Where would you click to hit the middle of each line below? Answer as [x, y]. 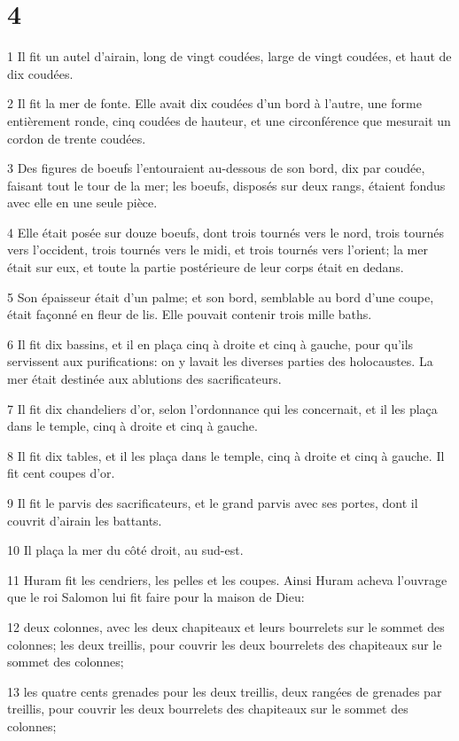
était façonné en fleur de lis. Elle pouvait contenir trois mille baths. [190, 314]
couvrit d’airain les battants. [85, 520]
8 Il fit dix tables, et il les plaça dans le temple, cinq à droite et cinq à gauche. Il [226, 455]
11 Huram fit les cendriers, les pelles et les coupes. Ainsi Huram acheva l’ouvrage [227, 579]
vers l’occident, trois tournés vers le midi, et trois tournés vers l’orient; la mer [218, 250]
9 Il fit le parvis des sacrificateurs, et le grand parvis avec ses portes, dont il [213, 503]
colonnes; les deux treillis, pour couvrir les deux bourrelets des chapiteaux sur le [225, 644]
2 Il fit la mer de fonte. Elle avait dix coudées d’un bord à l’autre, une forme [214, 103]
